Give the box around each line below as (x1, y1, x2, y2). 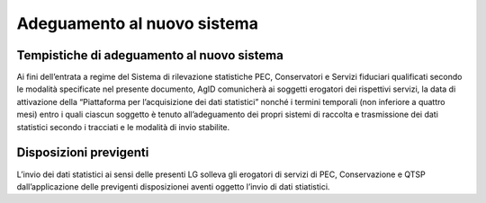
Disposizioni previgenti (16, 145, 149, 161)
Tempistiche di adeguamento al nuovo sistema (16, 48, 283, 63)
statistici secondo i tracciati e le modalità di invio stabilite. (16, 121, 230, 132)
